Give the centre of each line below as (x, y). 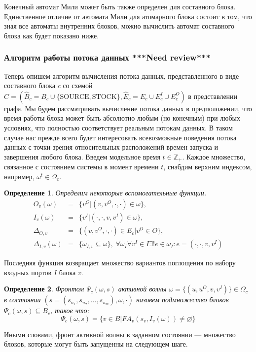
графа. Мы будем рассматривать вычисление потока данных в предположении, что (128, 108)
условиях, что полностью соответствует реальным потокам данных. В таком (118, 127)
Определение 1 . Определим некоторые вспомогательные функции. (105, 193)
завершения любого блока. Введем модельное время (82, 156)
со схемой (78, 85)
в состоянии (22, 300)
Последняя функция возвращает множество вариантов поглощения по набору (120, 263)
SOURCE (74, 97)
